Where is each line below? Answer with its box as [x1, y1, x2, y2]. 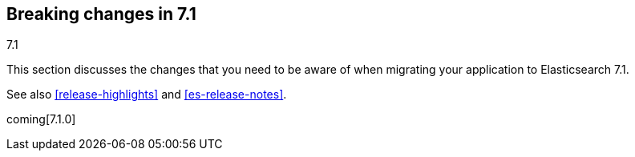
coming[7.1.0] [6, 112, 76, 127]
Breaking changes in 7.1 [6, 4, 196, 24]
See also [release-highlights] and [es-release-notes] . [6, 87, 287, 102]
